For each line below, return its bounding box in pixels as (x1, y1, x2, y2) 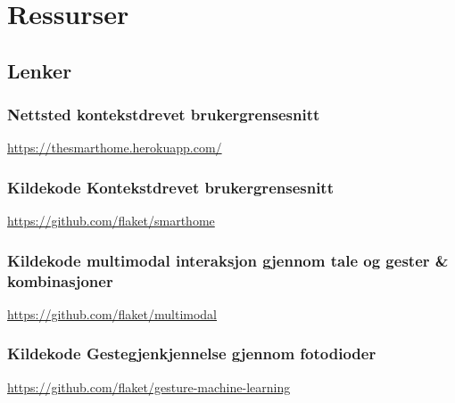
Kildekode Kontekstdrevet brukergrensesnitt (7, 176, 334, 198)
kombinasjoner (7, 269, 113, 292)
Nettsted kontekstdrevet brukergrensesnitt (7, 103, 320, 126)
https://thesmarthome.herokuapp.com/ (7, 138, 222, 157)
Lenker (7, 56, 72, 84)
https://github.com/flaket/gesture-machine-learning (7, 377, 291, 396)
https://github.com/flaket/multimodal (7, 304, 218, 323)
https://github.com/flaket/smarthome (7, 211, 215, 230)
